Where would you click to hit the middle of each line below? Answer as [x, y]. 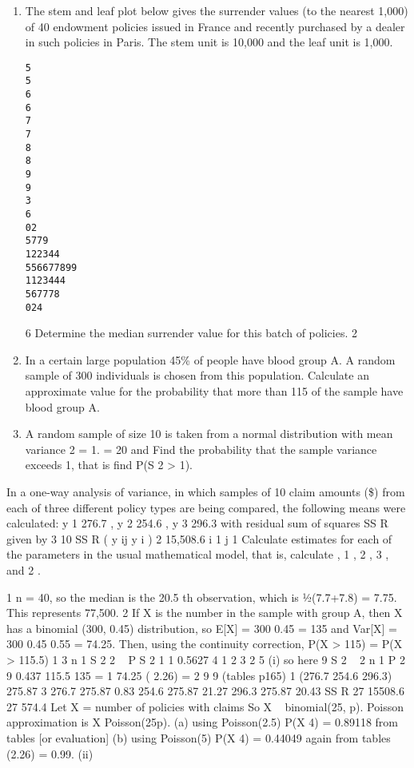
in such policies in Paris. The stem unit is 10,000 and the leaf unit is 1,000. [209, 42]
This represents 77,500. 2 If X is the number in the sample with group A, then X [205, 613]
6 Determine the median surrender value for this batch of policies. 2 [191, 333]
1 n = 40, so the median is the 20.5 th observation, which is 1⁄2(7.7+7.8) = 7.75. [202, 597]
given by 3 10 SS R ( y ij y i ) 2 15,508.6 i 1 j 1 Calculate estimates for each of [199, 538]
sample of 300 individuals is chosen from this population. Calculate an [197, 375]
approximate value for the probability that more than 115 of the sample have [214, 391]
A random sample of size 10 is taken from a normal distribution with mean [209, 434]
